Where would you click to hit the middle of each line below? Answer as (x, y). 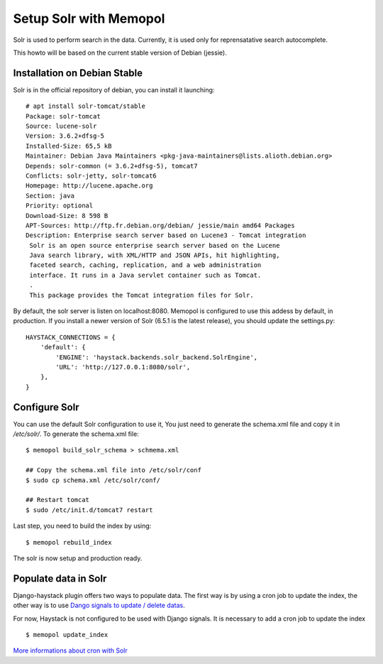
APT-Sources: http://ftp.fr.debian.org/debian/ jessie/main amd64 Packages (160, 225)
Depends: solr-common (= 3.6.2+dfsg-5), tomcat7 (112, 166)
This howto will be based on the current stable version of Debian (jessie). (120, 53)
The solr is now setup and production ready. (78, 558)
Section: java (50, 196)
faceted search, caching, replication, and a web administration (145, 265)
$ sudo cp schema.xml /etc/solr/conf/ (93, 480)
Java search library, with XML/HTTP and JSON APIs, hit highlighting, (155, 255)
